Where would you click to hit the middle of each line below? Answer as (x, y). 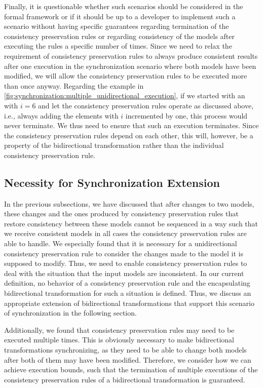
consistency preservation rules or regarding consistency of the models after (120, 36)
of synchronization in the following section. (70, 313)
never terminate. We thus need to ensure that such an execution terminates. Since (131, 125)
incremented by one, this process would (186, 115)
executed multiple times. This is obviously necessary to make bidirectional (119, 340)
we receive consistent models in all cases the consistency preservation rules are (125, 233)
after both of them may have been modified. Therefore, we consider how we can (128, 359)
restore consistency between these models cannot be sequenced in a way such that (131, 223)
